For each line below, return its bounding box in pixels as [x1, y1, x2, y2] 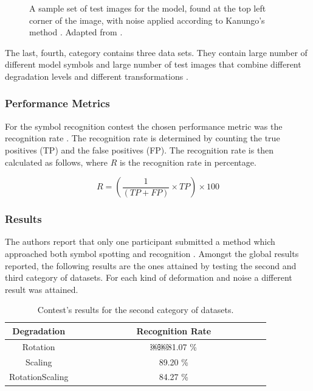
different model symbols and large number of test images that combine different [5, 58, 301, 71]
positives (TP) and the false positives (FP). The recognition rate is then [5, 143, 274, 156]
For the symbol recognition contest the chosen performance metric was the [5, 119, 283, 132]
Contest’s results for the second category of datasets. [37, 303, 234, 316]
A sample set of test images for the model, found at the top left [29, 2, 266, 14]
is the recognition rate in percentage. [119, 155, 256, 168]
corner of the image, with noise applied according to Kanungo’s [29, 13, 265, 26]
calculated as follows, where [5, 155, 108, 168]
